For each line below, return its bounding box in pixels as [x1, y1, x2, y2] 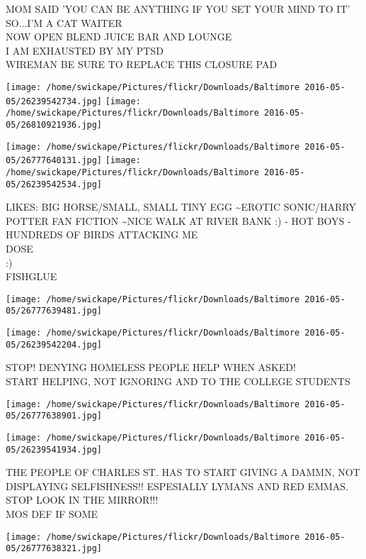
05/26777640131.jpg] [6, 155, 103, 166]
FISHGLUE [6, 269, 57, 284]
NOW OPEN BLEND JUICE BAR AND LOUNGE [6, 29, 232, 44]
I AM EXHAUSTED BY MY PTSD [6, 43, 164, 57]
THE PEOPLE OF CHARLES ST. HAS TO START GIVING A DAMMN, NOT [6, 465, 360, 480]
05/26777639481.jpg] [6, 306, 103, 316]
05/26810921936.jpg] [6, 119, 103, 130]
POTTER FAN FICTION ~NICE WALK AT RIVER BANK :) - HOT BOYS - [6, 213, 351, 228]
